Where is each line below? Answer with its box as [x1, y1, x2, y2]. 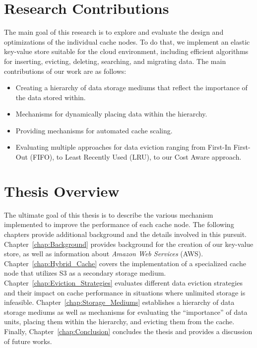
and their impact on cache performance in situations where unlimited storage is [4, 287, 246, 297]
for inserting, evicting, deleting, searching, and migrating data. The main [4, 56, 226, 66]
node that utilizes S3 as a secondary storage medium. [4, 268, 166, 278]
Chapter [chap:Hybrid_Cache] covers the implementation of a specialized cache [4, 258, 246, 268]
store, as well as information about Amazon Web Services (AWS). [4, 248, 203, 259]
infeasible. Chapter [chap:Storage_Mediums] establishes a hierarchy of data [4, 297, 235, 307]
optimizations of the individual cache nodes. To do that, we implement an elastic [4, 36, 250, 47]
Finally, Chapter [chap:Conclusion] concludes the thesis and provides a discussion [4, 326, 253, 336]
